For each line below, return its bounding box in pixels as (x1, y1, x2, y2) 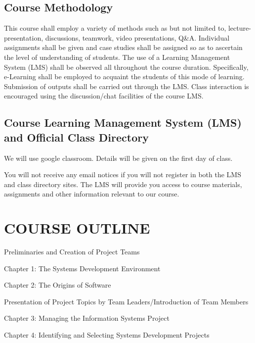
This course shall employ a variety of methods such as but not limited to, (4, 23, 226, 33)
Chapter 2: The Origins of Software (4, 280, 111, 290)
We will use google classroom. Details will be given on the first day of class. (4, 152, 233, 163)
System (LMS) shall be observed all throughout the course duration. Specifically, (4, 61, 249, 72)
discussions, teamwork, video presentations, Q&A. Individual (45, 32, 230, 43)
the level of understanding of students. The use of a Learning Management (4, 51, 230, 62)
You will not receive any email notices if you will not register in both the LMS (4, 169, 241, 180)
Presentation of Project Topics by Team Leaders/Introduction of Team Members (4, 296, 249, 306)
